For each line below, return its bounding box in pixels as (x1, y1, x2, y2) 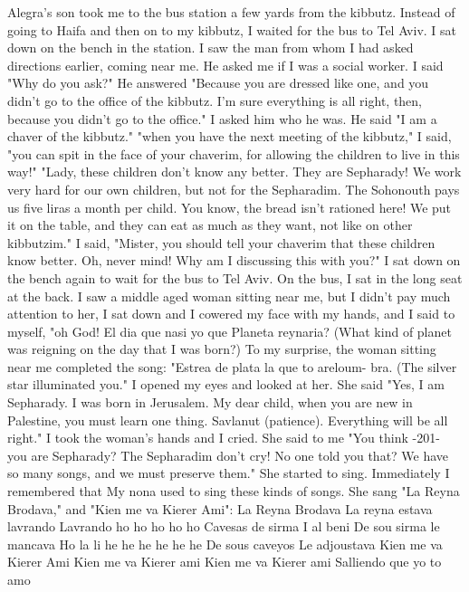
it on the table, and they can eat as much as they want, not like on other (7, 215, 413, 234)
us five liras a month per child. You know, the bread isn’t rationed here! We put (7, 197, 452, 216)
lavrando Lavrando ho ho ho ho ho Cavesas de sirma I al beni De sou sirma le (7, 517, 440, 536)
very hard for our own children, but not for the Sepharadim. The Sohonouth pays (7, 179, 460, 198)
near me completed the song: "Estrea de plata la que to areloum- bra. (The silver (7, 357, 457, 376)
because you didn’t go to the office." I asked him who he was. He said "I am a (7, 109, 437, 128)
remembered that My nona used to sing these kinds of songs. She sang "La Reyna (7, 482, 460, 501)
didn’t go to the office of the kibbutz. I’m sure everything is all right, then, (7, 91, 423, 110)
